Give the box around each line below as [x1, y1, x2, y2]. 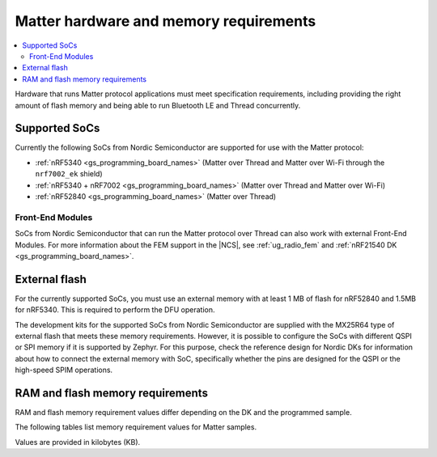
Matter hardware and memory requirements [15, 12, 316, 30]
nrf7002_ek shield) [35, 169, 103, 179]
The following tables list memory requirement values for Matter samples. [15, 422, 257, 432]
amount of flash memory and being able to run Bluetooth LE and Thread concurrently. [15, 100, 301, 110]
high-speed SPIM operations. [15, 365, 113, 375]
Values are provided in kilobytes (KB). [15, 437, 141, 446]
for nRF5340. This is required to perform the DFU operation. [15, 305, 215, 315]
